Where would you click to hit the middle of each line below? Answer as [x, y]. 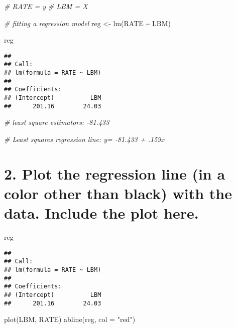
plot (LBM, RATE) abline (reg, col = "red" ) [70, 319]
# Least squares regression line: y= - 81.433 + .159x [84, 139]
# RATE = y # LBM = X [46, 6]
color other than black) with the [118, 193]
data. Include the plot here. [101, 213]
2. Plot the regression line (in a [115, 173]
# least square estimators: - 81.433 [57, 122]
